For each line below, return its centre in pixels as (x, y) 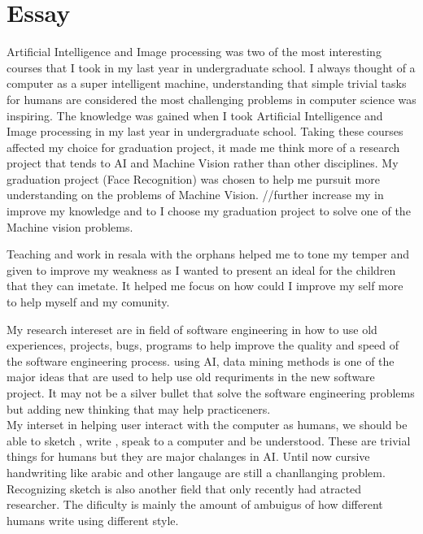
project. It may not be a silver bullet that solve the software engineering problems (211, 393)
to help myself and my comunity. (88, 302)
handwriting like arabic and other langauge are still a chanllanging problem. (196, 472)
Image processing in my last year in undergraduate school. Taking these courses (205, 131)
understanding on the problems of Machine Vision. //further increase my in (195, 195)
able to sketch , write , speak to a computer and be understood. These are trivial (209, 440)
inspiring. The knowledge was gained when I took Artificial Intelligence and (195, 115)
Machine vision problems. (70, 226)
